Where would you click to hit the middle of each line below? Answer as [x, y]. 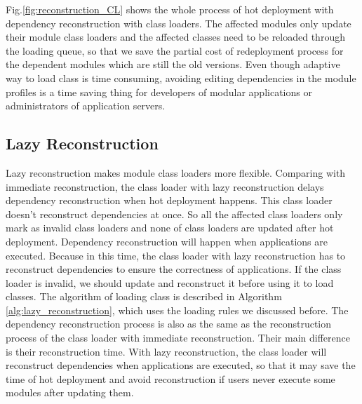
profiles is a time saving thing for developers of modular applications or [159, 92]
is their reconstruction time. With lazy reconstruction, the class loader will [166, 351]
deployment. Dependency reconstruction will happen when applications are [167, 241]
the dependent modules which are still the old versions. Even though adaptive [173, 64]
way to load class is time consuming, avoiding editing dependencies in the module [181, 78]
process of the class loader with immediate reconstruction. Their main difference [178, 338]
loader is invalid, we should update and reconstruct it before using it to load [170, 282]
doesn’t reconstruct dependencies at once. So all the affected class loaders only [174, 214]
